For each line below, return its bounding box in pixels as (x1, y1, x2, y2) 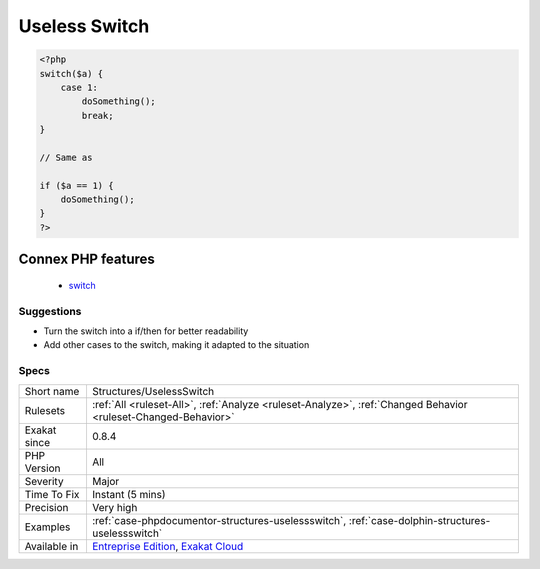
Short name (24, 384, 80, 398)
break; (81, 110, 114, 121)
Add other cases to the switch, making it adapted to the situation (43, 339, 310, 351)
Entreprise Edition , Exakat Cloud (91, 539, 244, 553)
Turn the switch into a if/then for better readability (43, 325, 249, 337)
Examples (24, 520, 71, 534)
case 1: (60, 81, 99, 93)
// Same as (39, 151, 93, 163)
